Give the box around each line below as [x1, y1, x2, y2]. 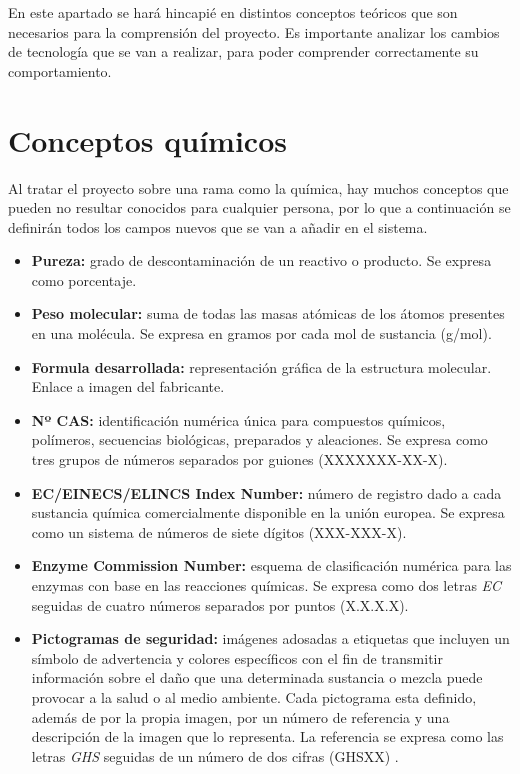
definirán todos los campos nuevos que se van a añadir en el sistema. [8, 216, 428, 237]
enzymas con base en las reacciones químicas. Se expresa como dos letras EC [31, 575, 502, 595]
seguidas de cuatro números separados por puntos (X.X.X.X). [31, 594, 409, 615]
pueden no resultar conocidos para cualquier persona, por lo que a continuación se [8, 197, 511, 218]
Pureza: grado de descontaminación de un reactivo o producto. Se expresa [31, 250, 492, 271]
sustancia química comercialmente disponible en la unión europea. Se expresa [31, 502, 505, 523]
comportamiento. [8, 60, 112, 81]
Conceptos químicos [8, 119, 287, 160]
